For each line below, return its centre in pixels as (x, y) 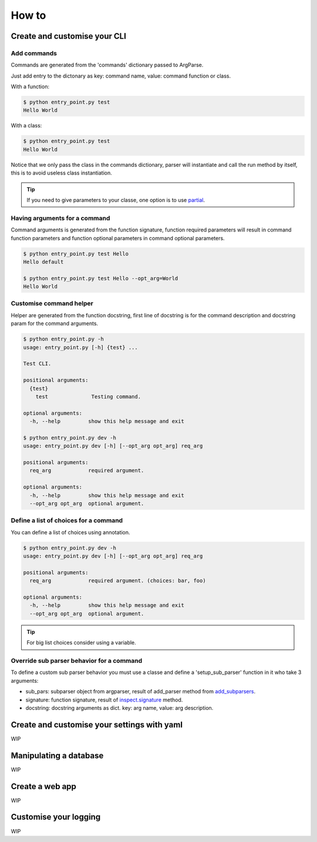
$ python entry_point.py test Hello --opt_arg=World (101, 278)
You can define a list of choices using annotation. (70, 532)
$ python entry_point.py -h (63, 339)
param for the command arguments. (55, 324)
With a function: (30, 87)
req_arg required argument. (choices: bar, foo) (118, 581)
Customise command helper (52, 304)
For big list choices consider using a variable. (81, 643)
